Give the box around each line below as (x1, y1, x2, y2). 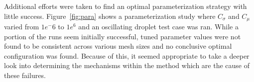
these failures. (4, 70, 46, 81)
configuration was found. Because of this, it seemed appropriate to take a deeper (4, 50, 250, 61)
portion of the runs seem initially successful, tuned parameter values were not (4, 31, 241, 41)
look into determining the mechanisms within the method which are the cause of (4, 60, 250, 71)
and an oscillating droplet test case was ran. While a (78, 21, 239, 32)
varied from (4, 21, 39, 32)
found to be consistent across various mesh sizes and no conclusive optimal (4, 41, 232, 51)
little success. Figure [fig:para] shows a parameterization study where (4, 10, 216, 21)
